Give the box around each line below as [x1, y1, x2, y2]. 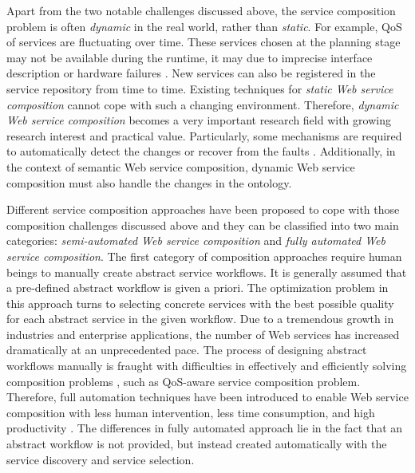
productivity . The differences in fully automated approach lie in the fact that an [6, 420, 403, 436]
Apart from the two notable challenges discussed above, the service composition [6, 2, 396, 18]
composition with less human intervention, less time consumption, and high [6, 404, 375, 420]
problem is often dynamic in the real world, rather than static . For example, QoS [6, 18, 402, 34]
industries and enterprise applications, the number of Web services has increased [6, 325, 400, 342]
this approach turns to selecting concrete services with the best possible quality [6, 294, 394, 311]
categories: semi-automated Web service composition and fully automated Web [6, 232, 386, 249]
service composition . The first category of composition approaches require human [6, 247, 402, 264]
